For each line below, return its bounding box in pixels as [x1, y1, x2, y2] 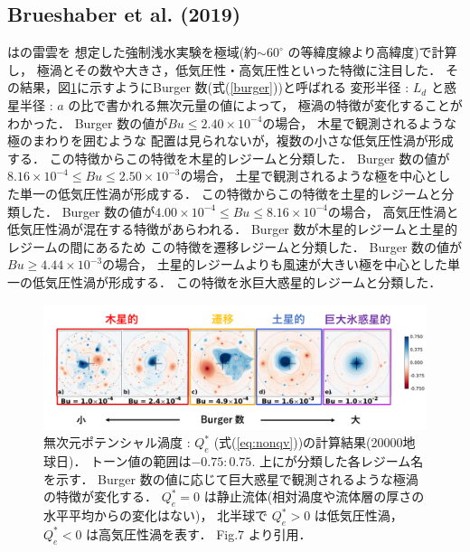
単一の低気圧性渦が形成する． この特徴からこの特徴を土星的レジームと [19, 183, 442, 202]
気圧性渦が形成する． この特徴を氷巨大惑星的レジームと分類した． [44, 272, 442, 291]
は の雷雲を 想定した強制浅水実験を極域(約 [7, 42, 258, 61]
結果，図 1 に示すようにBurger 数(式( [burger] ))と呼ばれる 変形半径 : [19, 78, 409, 97]
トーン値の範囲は [90, 452, 192, 471]
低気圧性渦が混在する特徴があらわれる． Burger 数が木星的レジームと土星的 [7, 220, 458, 239]
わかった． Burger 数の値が [7, 113, 168, 132]
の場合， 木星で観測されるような [262, 113, 456, 132]
